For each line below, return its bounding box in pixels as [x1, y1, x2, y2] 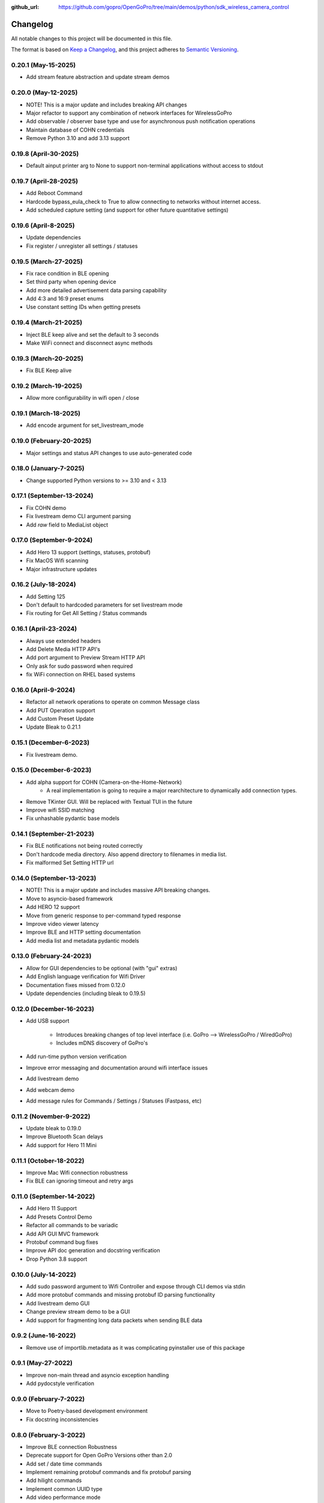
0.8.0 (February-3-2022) [11, 1431, 86, 1439]
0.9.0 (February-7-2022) [11, 1395, 85, 1403]
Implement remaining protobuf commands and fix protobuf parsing [26, 1469, 191, 1476]
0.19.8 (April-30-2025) [11, 149, 79, 158]
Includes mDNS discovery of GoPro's [56, 1039, 148, 1046]
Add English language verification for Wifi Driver [26, 973, 146, 980]
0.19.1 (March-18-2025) [11, 409, 81, 418]
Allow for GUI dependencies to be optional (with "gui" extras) [26, 964, 178, 972]
